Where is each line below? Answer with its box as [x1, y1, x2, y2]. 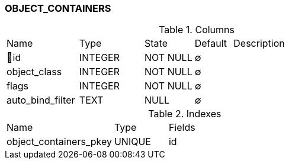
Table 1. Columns [159, 24, 235, 36]
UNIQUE [114, 136, 151, 148]
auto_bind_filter [7, 94, 75, 107]
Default [194, 37, 227, 50]
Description [233, 37, 285, 50]
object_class [7, 66, 62, 78]
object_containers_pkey [7, 136, 112, 148]
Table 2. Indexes [148, 108, 221, 120]
